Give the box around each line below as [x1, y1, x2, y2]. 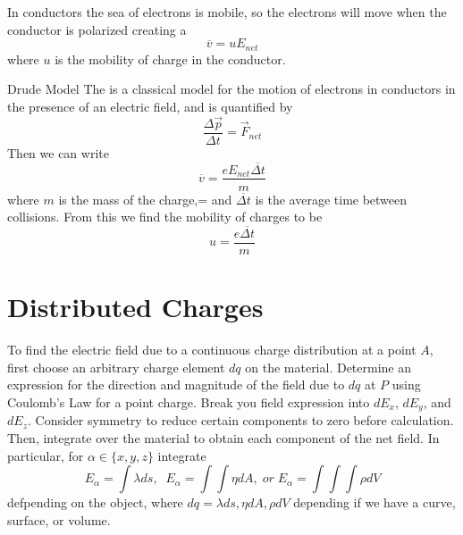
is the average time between [255, 189, 408, 208]
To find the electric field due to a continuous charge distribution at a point [7, 340, 417, 359]
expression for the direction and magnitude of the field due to [7, 375, 345, 394]
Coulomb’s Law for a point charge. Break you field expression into [7, 392, 370, 411]
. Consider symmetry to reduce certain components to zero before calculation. [27, 411, 454, 430]
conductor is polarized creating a [7, 20, 187, 38]
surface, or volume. [7, 510, 111, 529]
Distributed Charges [7, 288, 264, 325]
